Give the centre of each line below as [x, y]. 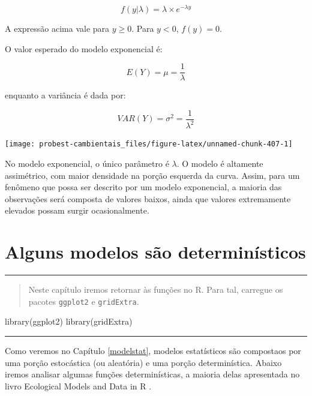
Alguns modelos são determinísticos [155, 252]
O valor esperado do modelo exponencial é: [84, 48]
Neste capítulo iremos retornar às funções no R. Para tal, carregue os [156, 289]
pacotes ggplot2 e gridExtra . [84, 301]
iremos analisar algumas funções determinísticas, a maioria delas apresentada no [152, 374]
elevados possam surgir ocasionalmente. [77, 210]
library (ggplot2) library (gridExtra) [69, 321]
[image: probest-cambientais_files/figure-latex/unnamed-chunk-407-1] [149, 144]
